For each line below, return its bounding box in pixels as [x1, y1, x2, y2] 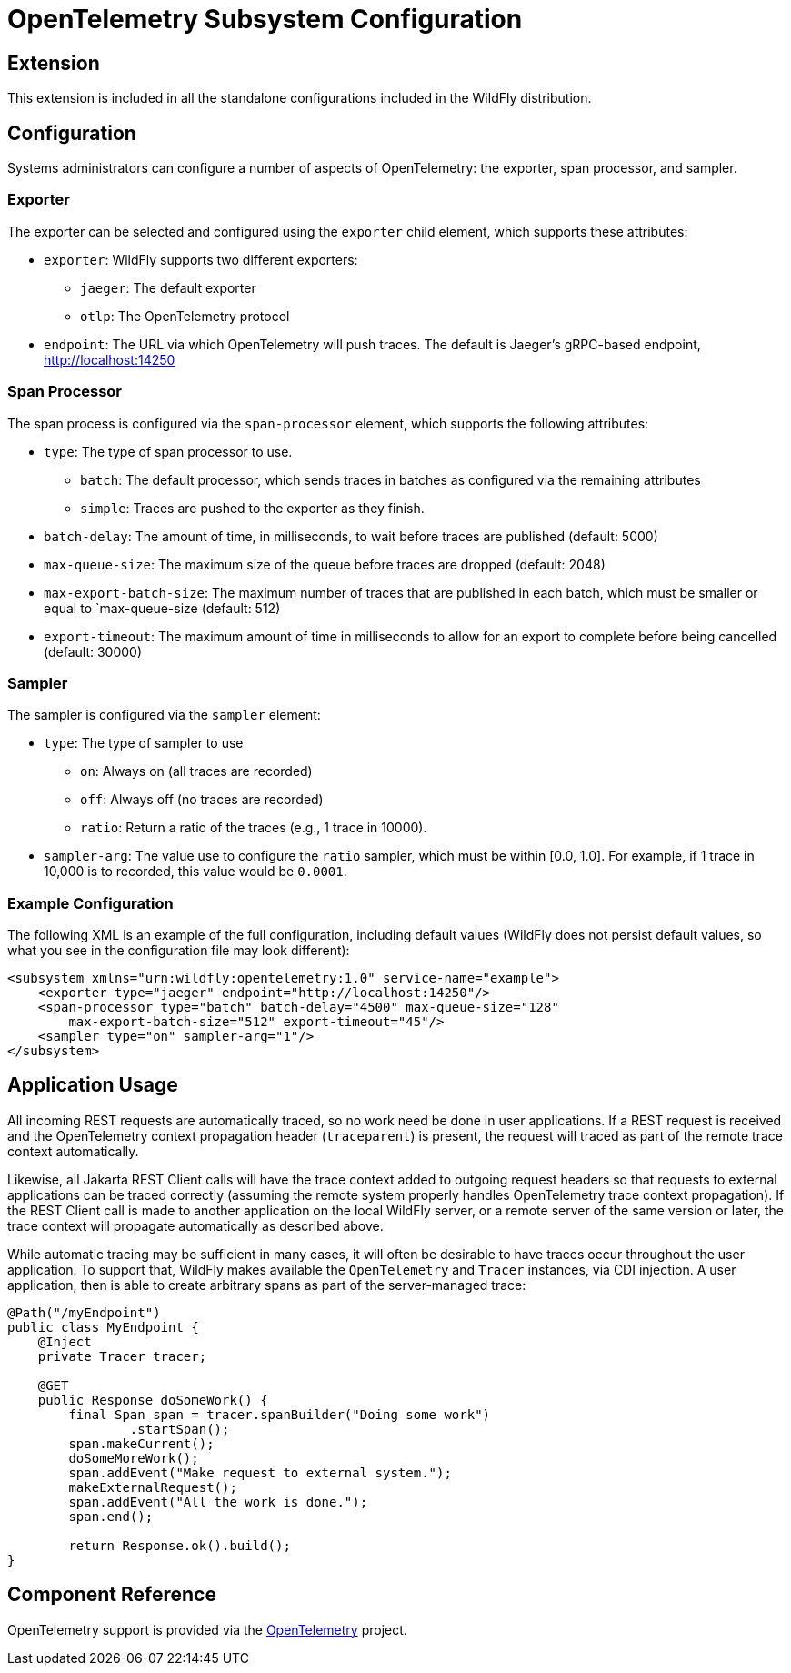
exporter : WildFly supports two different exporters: [44, 251, 358, 267]
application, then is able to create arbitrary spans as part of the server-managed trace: [7, 1276, 526, 1293]
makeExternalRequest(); [68, 1479, 237, 1495]
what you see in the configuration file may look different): [7, 942, 350, 959]
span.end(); [68, 1508, 154, 1524]
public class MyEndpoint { [7, 1319, 199, 1335]
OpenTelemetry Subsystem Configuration [7, 4, 523, 35]
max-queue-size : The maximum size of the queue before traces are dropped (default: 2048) [44, 556, 606, 572]
